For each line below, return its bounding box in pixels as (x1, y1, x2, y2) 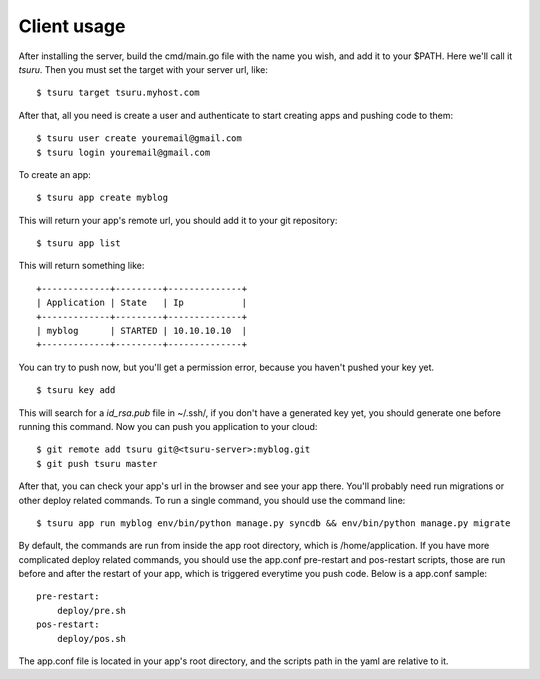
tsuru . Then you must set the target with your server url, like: (18, 63, 269, 75)
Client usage (18, 15, 126, 37)
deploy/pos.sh (56, 633, 127, 644)
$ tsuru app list (36, 238, 121, 249)
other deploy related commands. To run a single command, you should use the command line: (18, 494, 406, 506)
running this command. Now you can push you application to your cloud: (18, 420, 318, 432)
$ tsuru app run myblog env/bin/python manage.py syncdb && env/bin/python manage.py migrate (36, 517, 511, 529)
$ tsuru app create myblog (36, 192, 169, 204)
